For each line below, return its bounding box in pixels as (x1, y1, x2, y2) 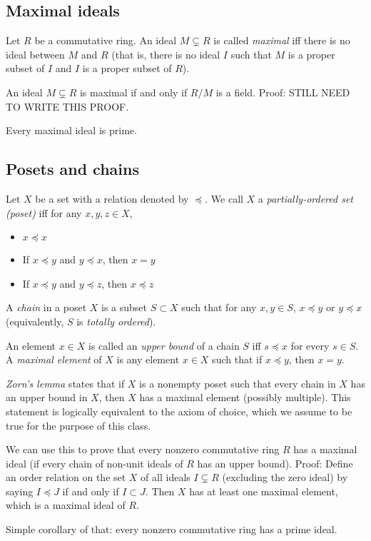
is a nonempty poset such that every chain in (139, 375, 336, 390)
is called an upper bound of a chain (88, 338, 240, 353)
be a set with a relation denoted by (35, 191, 189, 206)
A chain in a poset (6, 300, 87, 315)
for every (290, 338, 330, 353)
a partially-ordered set (258, 191, 354, 206)
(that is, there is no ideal (111, 46, 220, 61)
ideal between (6, 46, 65, 61)
